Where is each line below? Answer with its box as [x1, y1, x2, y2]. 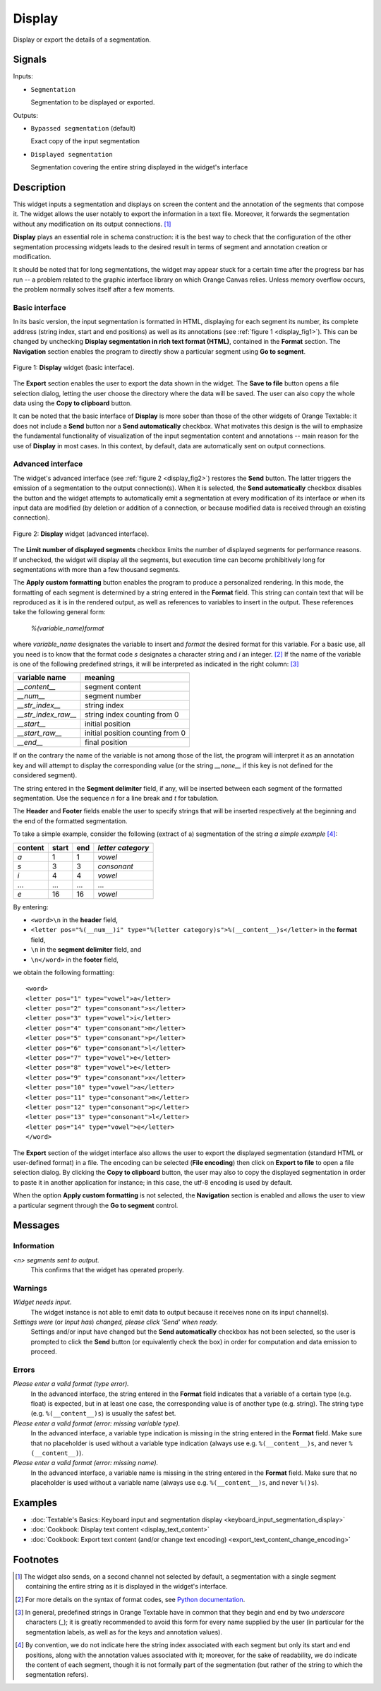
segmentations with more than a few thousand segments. [13, 565, 180, 573]
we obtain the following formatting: [13, 968, 115, 976]
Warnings [13, 1283, 47, 1293]
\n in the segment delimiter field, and [30, 945, 142, 954]
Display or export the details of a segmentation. [13, 35, 152, 44]
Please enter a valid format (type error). [13, 1380, 130, 1388]
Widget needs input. [13, 1298, 72, 1306]
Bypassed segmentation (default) [30, 124, 136, 133]
